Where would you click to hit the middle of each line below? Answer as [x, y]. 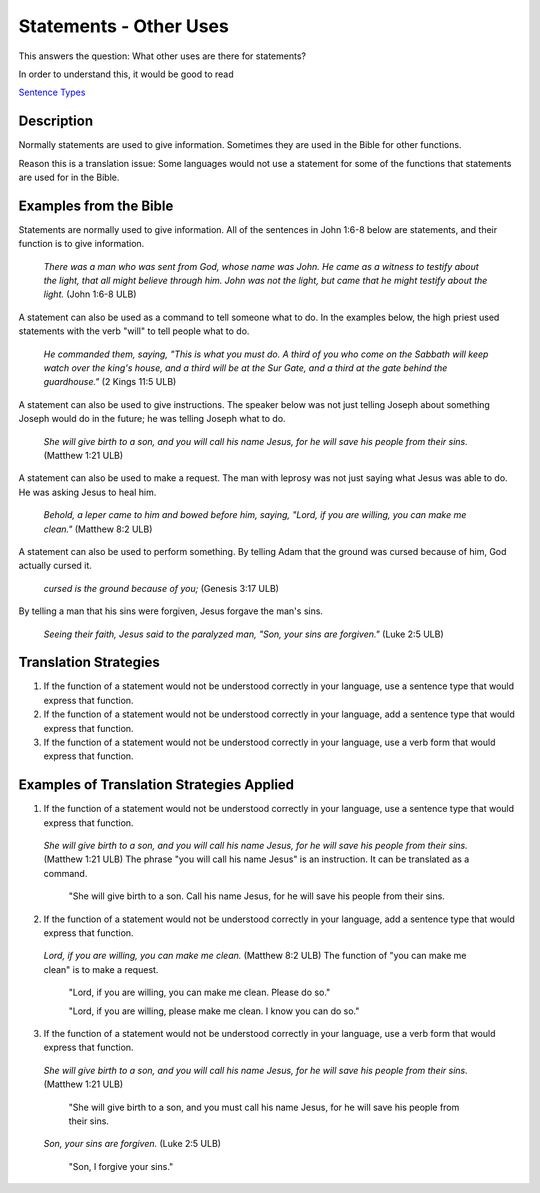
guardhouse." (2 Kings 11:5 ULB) [110, 382]
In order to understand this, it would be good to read [126, 74]
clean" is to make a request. [101, 969]
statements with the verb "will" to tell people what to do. [134, 331]
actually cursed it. [55, 566]
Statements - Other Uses [123, 26]
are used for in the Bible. [69, 177]
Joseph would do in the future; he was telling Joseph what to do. [152, 419]
